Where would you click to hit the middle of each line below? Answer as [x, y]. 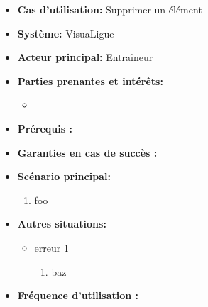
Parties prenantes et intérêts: [90, 80]
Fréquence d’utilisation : [78, 295]
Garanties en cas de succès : [87, 152]
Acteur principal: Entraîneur [85, 57]
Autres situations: [62, 224]
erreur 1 [51, 247]
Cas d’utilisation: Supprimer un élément [110, 9]
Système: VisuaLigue [66, 33]
